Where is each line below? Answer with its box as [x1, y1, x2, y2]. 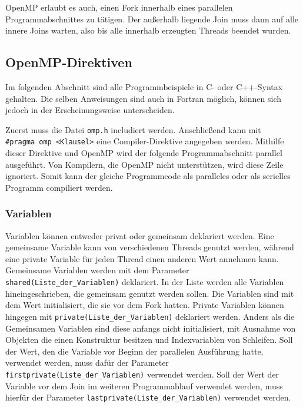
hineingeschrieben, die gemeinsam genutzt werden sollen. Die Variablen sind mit [5, 287, 294, 299]
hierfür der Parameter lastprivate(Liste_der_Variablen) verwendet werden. [5, 391, 291, 403]
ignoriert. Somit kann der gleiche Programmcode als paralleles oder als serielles [5, 170, 291, 182]
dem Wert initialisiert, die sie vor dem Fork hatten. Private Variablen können [5, 299, 284, 311]
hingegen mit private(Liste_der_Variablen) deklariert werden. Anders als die [5, 310, 295, 322]
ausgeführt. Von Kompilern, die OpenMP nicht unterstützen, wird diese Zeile [5, 158, 284, 170]
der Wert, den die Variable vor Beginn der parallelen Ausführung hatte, [5, 345, 264, 357]
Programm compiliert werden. [5, 181, 113, 193]
